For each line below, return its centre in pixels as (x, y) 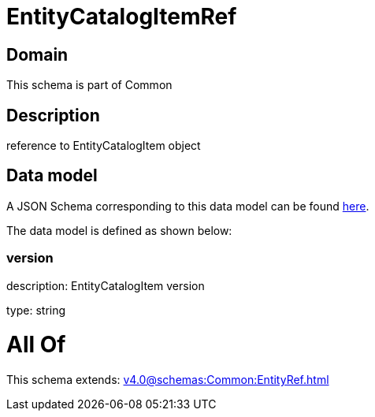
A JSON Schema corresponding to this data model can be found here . (188, 206)
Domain (37, 54)
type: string (36, 310)
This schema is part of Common (89, 85)
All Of (36, 345)
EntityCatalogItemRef (122, 17)
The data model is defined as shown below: (119, 230)
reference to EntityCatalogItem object (104, 146)
